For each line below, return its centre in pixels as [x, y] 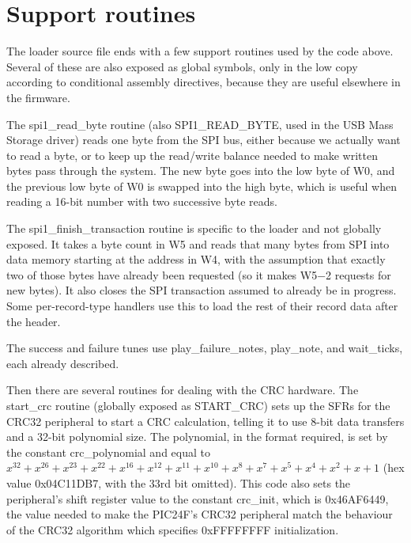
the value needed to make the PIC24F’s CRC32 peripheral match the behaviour [200, 514]
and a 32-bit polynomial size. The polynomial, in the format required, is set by [197, 437]
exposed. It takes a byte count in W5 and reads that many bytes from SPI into [198, 243]
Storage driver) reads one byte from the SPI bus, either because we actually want [204, 140]
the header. [34, 321]
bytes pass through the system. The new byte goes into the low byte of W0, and [201, 171]
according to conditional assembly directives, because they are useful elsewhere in [204, 82]
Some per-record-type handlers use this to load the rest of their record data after [202, 306]
